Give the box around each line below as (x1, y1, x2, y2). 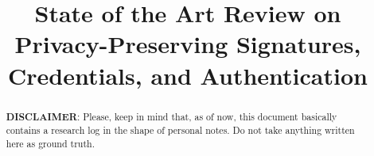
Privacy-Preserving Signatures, (14, 28, 361, 60)
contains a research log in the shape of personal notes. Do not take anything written (6, 124, 355, 137)
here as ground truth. (6, 136, 95, 150)
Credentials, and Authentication (8, 59, 368, 91)
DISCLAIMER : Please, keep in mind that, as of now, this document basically (6, 109, 337, 124)
